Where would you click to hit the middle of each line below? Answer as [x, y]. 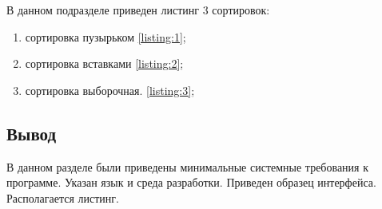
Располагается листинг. [63, 197]
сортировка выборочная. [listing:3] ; [110, 90]
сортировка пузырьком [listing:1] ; [105, 36]
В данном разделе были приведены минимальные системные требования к [187, 166]
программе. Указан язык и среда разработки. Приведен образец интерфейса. [191, 182]
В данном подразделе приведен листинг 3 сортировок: [138, 10]
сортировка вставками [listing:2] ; [104, 63]
